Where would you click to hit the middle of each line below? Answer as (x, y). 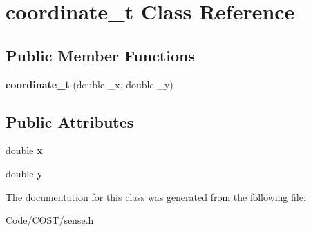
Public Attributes (70, 121)
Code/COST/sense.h (50, 220)
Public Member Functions (100, 55)
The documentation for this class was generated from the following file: (156, 196)
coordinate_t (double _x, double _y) (89, 84)
